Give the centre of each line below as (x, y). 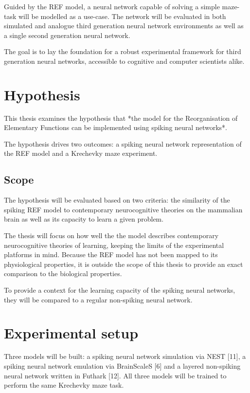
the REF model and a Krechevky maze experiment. (81, 153)
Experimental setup (71, 333)
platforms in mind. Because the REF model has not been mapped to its (111, 254)
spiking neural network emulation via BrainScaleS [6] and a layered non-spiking (122, 365)
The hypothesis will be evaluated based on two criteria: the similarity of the (117, 200)
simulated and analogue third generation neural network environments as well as (124, 26)
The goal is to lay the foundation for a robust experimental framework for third (123, 51)
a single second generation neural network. (67, 35)
